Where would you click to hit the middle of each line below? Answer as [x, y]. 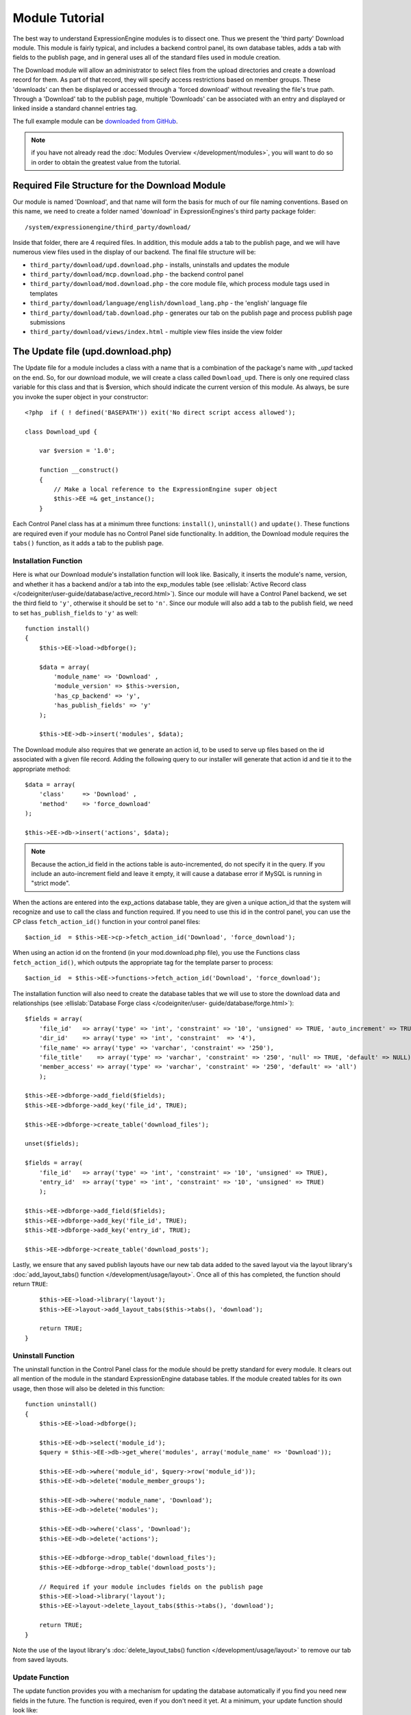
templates [44, 293]
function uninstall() [61, 1404]
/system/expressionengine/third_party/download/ [108, 227]
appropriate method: [42, 769]
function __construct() [79, 470]
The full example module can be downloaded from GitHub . [95, 121]
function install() [58, 629]
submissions [48, 322]
